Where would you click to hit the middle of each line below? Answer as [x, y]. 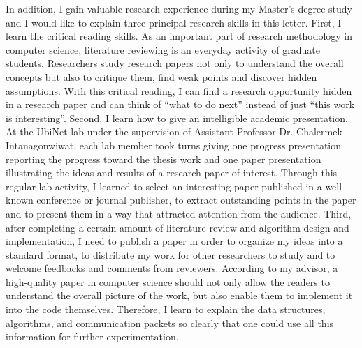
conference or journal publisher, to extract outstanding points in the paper [196, 200]
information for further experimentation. [92, 336]
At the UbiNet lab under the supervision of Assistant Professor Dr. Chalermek [174, 131]
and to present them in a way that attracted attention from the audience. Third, [179, 213]
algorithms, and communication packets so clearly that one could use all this [170, 323]
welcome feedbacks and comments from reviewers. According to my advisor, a [172, 268]
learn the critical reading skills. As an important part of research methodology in [179, 36]
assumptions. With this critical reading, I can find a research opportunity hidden [179, 90]
